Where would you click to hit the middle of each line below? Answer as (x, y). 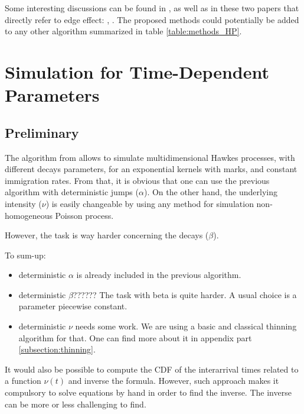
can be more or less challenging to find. (76, 404)
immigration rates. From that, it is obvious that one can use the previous (137, 180)
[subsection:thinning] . (57, 349)
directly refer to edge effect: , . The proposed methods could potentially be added (152, 19)
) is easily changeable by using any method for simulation (150, 203)
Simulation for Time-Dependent (137, 71)
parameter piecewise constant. (73, 306)
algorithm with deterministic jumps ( (72, 192)
